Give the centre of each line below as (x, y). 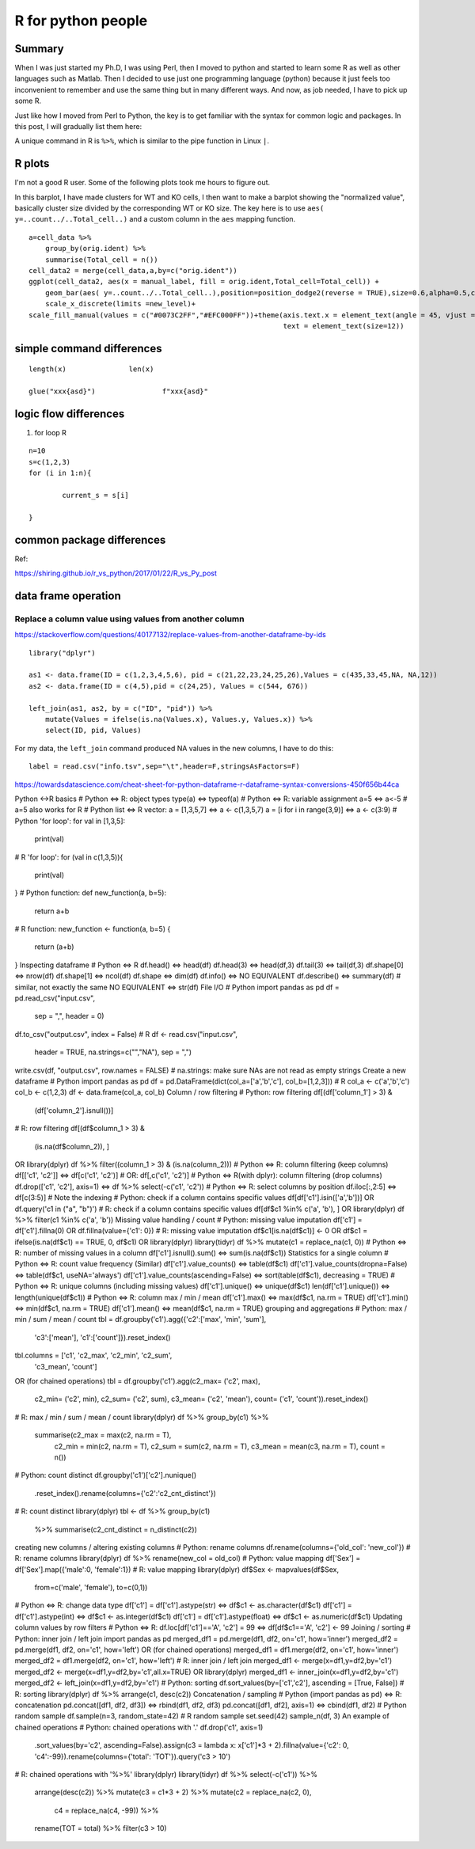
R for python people (81, 21)
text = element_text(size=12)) (344, 326)
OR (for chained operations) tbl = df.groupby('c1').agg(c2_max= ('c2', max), (137, 1380)
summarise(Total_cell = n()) (101, 260)
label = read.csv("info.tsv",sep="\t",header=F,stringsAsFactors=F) (164, 767)
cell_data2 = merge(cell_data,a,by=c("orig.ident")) (133, 271)
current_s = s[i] (96, 495)
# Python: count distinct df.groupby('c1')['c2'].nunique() (106, 1475)
